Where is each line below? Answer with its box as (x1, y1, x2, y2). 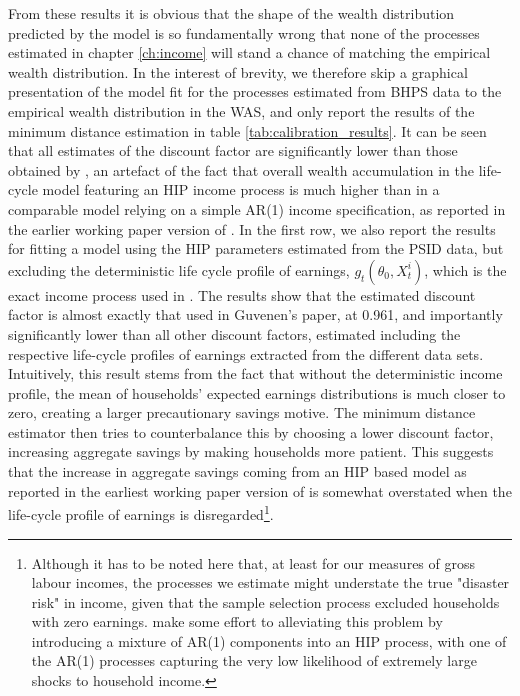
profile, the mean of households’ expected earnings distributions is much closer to (8, 382, 506, 403)
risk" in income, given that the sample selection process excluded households (31, 591, 500, 612)
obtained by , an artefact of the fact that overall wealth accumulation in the (8, 159, 474, 180)
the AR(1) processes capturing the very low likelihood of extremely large (31, 650, 477, 671)
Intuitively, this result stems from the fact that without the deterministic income (8, 363, 503, 384)
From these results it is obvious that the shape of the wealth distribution (8, 3, 455, 23)
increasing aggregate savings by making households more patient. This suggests (8, 441, 494, 462)
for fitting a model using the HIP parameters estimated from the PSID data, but (8, 238, 504, 259)
